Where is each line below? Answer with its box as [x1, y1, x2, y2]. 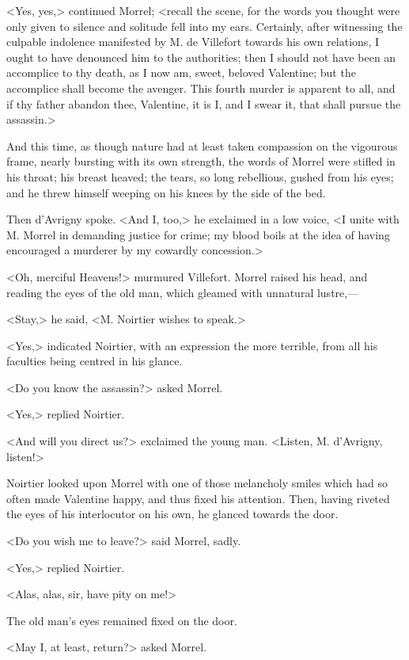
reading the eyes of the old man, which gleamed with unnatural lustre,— [6, 284, 359, 300]
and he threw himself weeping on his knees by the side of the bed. [6, 184, 326, 200]
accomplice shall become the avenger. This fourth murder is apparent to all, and [6, 79, 396, 96]
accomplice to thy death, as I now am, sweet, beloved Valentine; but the [6, 64, 356, 81]
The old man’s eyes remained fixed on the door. [6, 612, 237, 628]
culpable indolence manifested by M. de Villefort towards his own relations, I [6, 33, 379, 50]
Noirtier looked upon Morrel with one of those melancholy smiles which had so [6, 475, 388, 491]
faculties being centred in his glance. [6, 353, 183, 369]
